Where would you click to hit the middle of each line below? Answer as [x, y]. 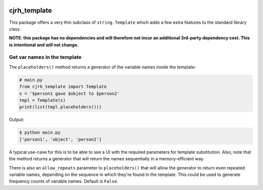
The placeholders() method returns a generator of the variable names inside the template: [103, 67]
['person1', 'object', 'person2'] [60, 139]
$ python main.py [40, 133]
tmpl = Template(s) [42, 100]
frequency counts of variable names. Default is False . [64, 181]
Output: [17, 120]
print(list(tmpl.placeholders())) [60, 107]
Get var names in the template [45, 57]
